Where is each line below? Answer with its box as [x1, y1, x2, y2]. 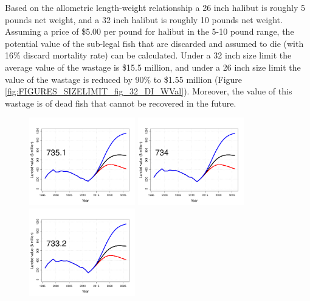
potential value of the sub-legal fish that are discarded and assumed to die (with [5, 37, 304, 49]
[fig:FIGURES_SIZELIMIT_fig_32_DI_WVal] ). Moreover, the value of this [5, 85, 292, 97]
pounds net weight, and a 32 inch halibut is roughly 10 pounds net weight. [5, 13, 283, 26]
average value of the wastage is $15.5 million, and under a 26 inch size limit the [5, 60, 301, 73]
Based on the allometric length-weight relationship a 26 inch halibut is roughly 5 [5, 1, 306, 13]
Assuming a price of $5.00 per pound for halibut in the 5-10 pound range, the [5, 25, 294, 38]
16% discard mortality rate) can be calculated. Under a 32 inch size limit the [5, 49, 292, 62]
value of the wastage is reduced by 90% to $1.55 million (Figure [5, 73, 243, 85]
